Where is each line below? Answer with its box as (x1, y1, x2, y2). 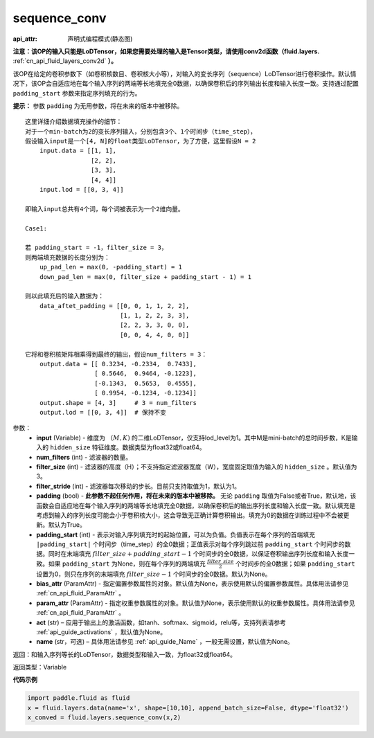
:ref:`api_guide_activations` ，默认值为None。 (36, 627, 166, 636)
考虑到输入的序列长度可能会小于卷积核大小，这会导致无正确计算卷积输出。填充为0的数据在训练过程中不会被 (36, 511, 344, 519)
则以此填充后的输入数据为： (25, 292, 104, 300)
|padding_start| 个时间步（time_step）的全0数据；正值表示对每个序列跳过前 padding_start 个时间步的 (36, 540, 346, 548)
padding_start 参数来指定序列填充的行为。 (12, 89, 141, 97)
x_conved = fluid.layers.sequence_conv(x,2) (27, 714, 181, 721)
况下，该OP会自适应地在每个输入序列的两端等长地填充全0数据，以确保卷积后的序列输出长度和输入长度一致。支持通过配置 (12, 80, 359, 88)
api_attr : (12, 35, 38, 43)
